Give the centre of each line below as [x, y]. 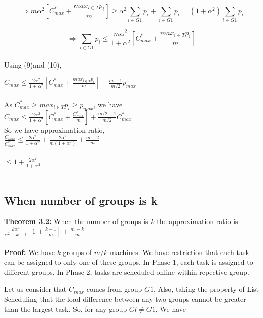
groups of [78, 252]
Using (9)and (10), [33, 64]
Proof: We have [29, 252]
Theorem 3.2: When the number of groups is [76, 221]
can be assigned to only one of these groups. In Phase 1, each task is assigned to [129, 262]
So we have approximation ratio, [54, 129]
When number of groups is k [81, 200]
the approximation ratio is [197, 221]
